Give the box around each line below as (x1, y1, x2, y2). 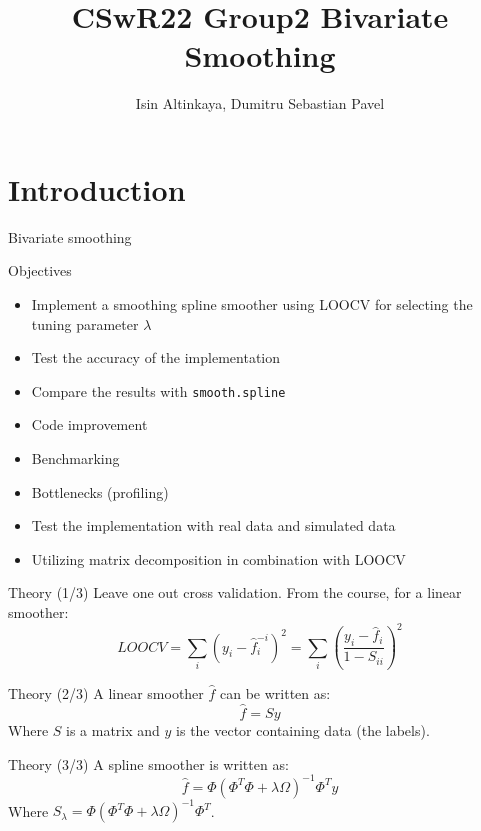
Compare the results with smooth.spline (31, 380, 286, 401)
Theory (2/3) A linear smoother (8, 683, 204, 704)
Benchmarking (31, 448, 120, 469)
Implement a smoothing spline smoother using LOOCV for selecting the (31, 294, 473, 315)
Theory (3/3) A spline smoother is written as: (8, 753, 289, 774)
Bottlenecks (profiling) (31, 481, 169, 502)
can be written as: (220, 683, 331, 704)
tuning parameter (31, 313, 139, 334)
